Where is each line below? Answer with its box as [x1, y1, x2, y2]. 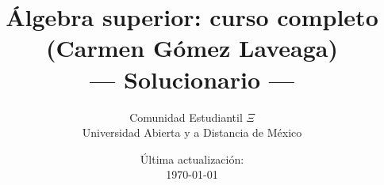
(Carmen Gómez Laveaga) [46, 32, 338, 64]
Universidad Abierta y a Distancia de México [82, 124, 302, 141]
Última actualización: [140, 150, 244, 167]
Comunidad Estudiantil [129, 108, 243, 125]
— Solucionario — [90, 62, 294, 95]
